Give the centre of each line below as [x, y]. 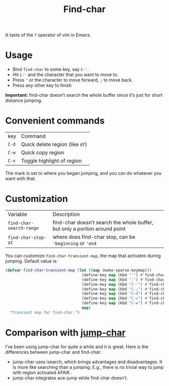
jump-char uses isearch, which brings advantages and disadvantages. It [87, 362]
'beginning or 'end [74, 243]
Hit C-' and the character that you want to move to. [65, 75]
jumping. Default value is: [31, 261]
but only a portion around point [89, 229]
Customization [36, 199]
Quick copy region [43, 153]
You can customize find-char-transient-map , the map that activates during [83, 256]
